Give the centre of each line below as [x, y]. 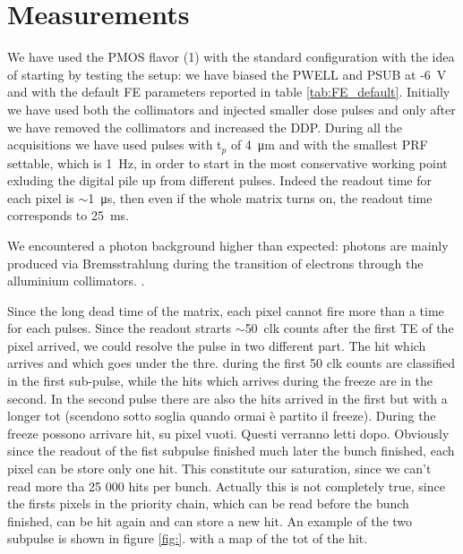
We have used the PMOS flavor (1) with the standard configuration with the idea [231, 57]
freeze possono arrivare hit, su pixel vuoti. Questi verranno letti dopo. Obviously [228, 433]
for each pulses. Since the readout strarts [120, 328]
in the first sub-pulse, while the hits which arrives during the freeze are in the [220, 381]
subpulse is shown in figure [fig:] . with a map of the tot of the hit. [188, 538]
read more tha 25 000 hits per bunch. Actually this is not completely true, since [226, 486]
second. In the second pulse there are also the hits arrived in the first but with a [227, 398]
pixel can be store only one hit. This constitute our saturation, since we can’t [219, 469]
